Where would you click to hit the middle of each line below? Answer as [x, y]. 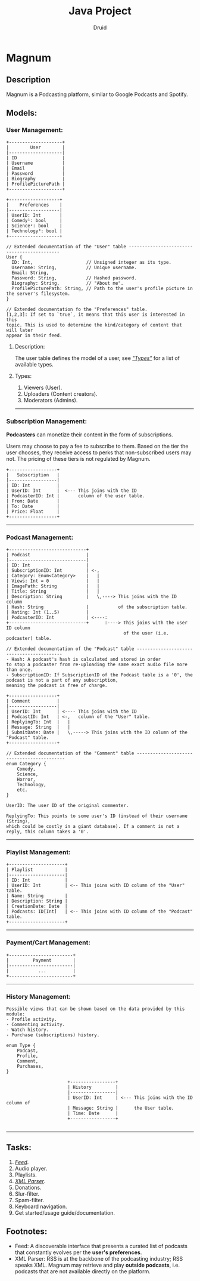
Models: [22, 113]
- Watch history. [28, 1030]
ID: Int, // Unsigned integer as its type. [91, 263]
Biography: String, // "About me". [68, 284]
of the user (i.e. [146, 633]
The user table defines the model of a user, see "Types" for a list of [97, 358]
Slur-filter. [27, 1194]
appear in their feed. [34, 335]
